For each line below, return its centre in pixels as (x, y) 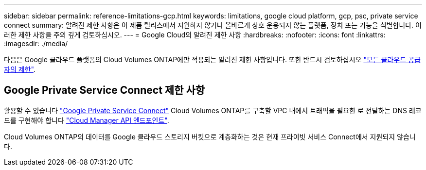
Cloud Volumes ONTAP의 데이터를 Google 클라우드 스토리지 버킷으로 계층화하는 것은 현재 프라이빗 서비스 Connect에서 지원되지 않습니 (210, 136)
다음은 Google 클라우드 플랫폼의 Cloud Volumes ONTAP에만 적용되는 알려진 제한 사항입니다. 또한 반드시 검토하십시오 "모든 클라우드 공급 (212, 59)
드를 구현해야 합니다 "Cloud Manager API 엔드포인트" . (87, 120)
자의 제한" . (20, 69)
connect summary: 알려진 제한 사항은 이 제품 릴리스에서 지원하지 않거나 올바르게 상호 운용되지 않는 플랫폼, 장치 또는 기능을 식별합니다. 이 (213, 25)
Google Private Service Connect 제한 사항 (105, 90)
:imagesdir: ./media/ (36, 43)
